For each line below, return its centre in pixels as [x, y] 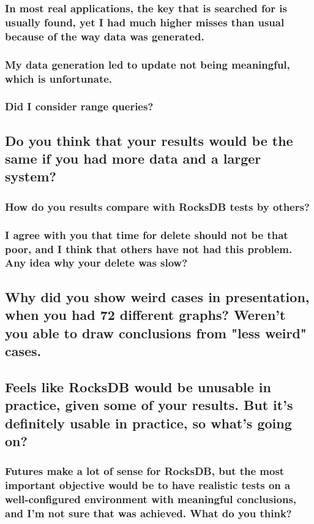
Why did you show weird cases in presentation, [157, 296]
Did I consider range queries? [79, 106]
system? [31, 176]
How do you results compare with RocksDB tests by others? [157, 206]
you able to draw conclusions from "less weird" [156, 332]
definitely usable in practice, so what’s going [148, 423]
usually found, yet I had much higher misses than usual [145, 22]
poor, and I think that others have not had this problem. [149, 249]
